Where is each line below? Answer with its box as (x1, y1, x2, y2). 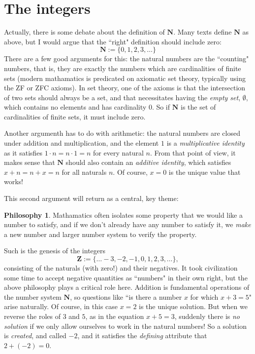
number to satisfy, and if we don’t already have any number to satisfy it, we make (4, 219, 251, 230)
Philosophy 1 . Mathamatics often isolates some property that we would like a (4, 209, 243, 220)
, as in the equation (85, 311, 144, 321)
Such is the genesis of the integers (4, 245, 106, 256)
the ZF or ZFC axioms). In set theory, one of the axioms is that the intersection (4, 82, 246, 93)
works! (4, 176, 24, 187)
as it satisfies (4, 147, 43, 157)
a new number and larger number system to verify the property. (4, 229, 197, 239)
